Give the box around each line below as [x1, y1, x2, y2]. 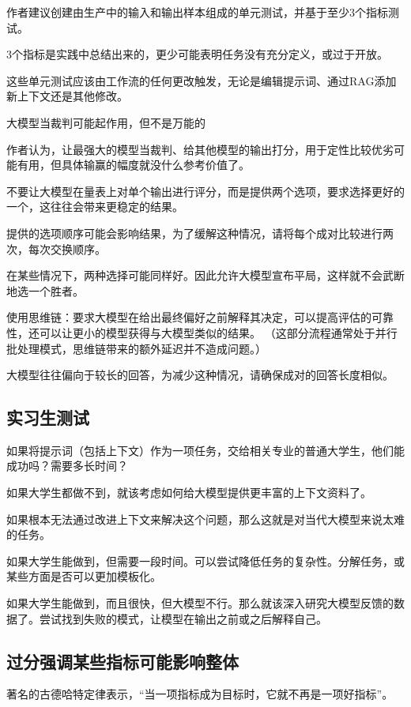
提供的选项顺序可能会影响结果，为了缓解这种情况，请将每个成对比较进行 [6, 224, 383, 241]
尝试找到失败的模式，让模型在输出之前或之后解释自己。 [39, 610, 327, 626]
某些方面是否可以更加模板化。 [6, 568, 161, 585]
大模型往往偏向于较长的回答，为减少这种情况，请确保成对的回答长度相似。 [6, 367, 394, 383]
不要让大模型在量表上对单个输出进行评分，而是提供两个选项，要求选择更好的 [6, 182, 405, 199]
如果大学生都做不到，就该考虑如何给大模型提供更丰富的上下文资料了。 [6, 484, 371, 501]
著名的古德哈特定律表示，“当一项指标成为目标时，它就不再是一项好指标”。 [6, 686, 394, 702]
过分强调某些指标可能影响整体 [6, 649, 239, 673]
